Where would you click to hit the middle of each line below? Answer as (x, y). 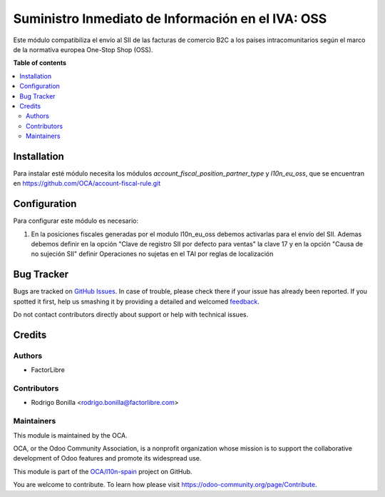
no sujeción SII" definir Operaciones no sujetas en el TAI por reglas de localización (152, 254)
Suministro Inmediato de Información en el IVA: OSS (170, 19)
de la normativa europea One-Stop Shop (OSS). (83, 49)
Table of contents (40, 63)
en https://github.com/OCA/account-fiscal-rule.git (87, 184)
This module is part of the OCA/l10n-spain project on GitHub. (103, 471)
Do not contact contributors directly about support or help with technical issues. (131, 315)
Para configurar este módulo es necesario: (76, 221)
